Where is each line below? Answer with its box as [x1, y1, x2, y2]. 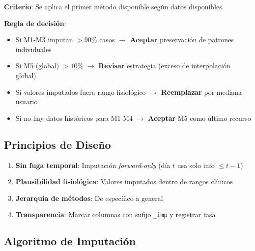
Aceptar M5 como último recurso [148, 112, 251, 123]
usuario [15, 96, 38, 107]
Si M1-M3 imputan [15, 34, 73, 45]
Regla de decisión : [4, 18, 66, 28]
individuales [15, 44, 52, 54]
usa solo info [177, 160, 215, 170]
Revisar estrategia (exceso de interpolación [98, 60, 230, 71]
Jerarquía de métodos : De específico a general [15, 193, 163, 203]
